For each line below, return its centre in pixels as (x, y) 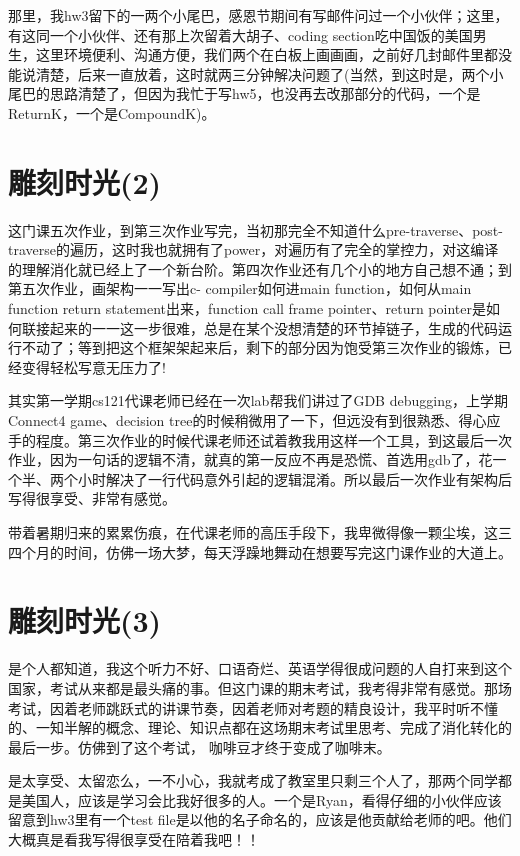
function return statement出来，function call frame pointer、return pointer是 (247, 308)
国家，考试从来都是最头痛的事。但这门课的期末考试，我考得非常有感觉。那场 (260, 687)
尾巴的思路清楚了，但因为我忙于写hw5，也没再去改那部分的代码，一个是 (244, 93)
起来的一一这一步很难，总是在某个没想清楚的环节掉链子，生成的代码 (273, 327)
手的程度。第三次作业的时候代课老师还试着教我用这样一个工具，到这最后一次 (260, 439)
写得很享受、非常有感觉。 (92, 498)
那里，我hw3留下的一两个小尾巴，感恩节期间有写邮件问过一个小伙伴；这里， (258, 15)
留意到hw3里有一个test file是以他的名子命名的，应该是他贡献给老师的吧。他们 (260, 819)
